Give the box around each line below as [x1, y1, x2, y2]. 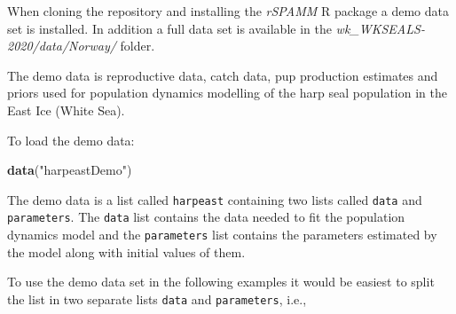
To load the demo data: [7, 130, 135, 149]
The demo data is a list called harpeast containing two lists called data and [7, 190, 422, 208]
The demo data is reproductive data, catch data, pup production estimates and [7, 66, 438, 84]
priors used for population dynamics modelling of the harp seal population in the [7, 83, 447, 102]
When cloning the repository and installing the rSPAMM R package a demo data [7, 2, 450, 20]
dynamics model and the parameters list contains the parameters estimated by [7, 225, 437, 244]
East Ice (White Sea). [7, 100, 125, 119]
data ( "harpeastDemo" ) [7, 161, 132, 179]
